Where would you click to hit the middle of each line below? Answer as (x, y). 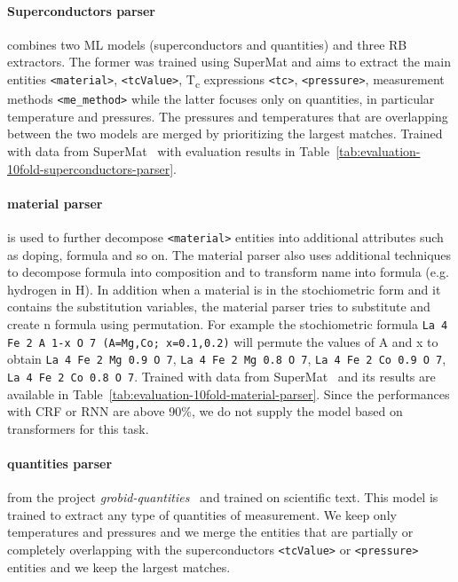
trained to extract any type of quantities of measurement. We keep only (202, 514)
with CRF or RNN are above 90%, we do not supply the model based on (205, 411)
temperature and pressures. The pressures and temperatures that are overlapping (228, 116)
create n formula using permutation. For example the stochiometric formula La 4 (228, 323)
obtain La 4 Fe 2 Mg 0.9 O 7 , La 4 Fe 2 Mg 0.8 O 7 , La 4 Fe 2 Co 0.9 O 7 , (227, 359)
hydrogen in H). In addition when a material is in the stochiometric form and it (224, 289)
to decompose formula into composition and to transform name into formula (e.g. (228, 272)
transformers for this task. (78, 428)
